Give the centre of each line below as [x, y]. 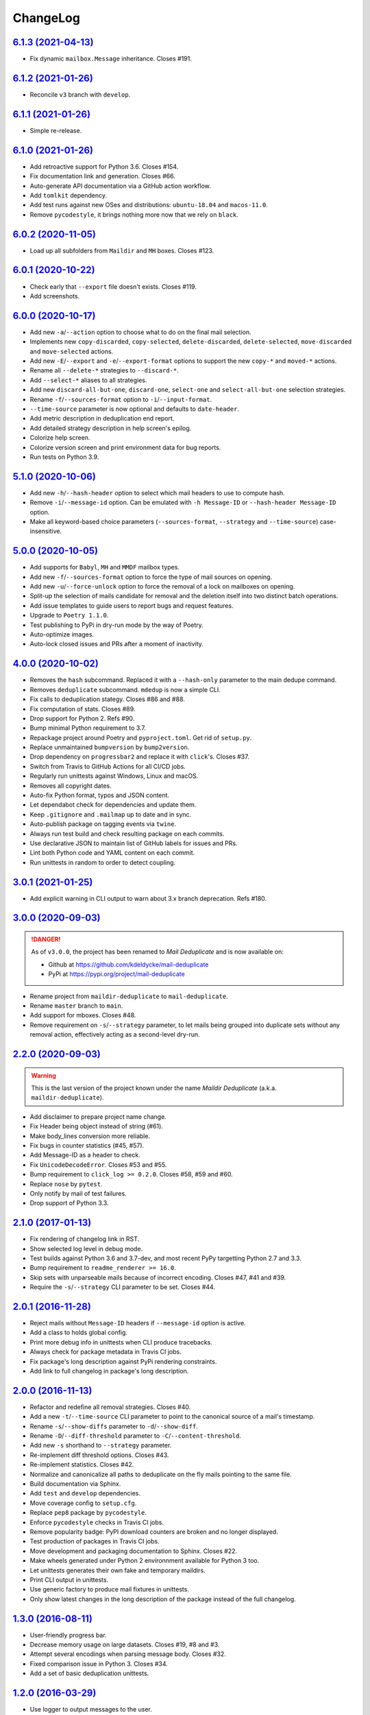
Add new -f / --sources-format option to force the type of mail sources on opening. [151, 577]
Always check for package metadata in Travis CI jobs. [106, 1352]
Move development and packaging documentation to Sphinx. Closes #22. [134, 1551]
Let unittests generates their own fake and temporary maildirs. [118, 1570]
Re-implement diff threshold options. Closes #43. [99, 1455]
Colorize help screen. [60, 438]
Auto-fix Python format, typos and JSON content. [100, 795]
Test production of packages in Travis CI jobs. [95, 1541]
